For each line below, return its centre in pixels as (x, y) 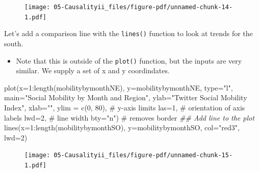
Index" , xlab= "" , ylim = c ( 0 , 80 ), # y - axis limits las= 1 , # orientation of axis (125, 107)
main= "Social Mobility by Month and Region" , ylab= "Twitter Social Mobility (126, 97)
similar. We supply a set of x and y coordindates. (93, 70)
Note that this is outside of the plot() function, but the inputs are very (129, 60)
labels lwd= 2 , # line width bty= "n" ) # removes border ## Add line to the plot (129, 117)
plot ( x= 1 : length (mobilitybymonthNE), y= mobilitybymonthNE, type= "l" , (119, 87)
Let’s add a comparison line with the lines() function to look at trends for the (128, 33)
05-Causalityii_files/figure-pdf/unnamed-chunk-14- (143, 7)
